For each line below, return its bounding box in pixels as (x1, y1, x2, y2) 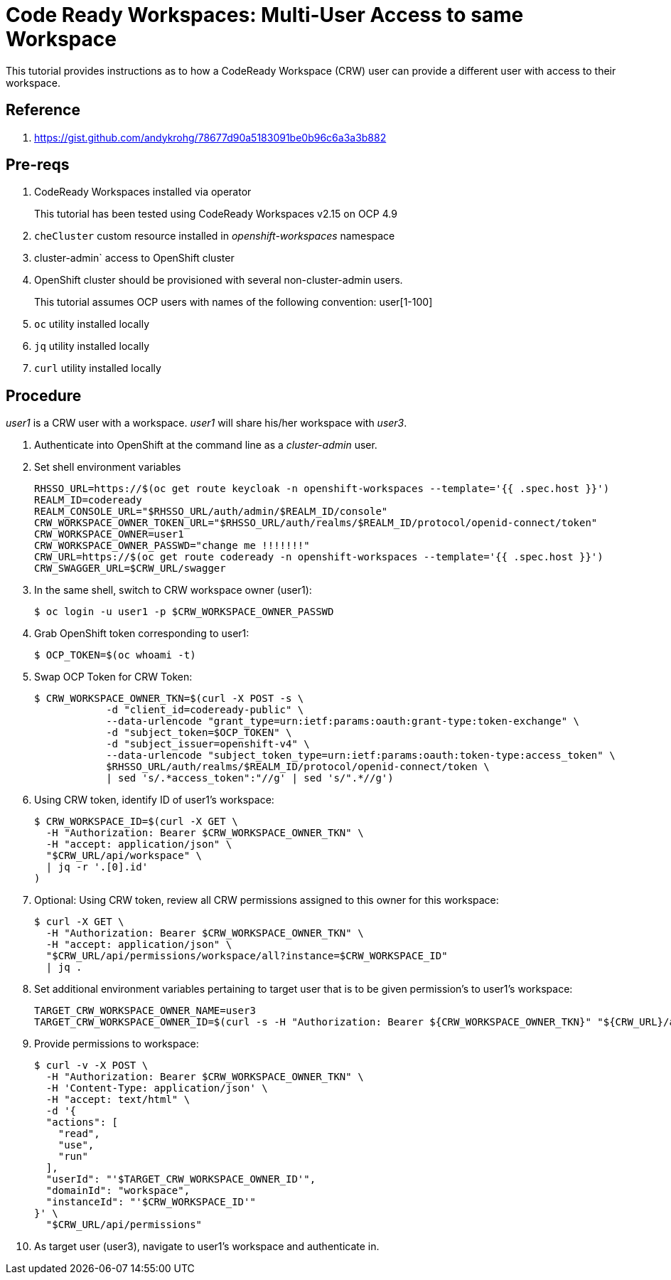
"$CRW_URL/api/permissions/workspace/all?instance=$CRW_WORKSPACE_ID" (45, 950, 448, 962)
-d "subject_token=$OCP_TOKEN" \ (106, 727, 292, 739)
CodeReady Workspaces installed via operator (34, 186, 252, 198)
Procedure (6, 386, 82, 405)
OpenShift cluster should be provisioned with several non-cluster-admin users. (34, 274, 403, 287)
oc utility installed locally (34, 318, 149, 331)
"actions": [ (45, 1116, 119, 1129)
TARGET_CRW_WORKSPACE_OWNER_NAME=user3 (34, 1005, 256, 1017)
